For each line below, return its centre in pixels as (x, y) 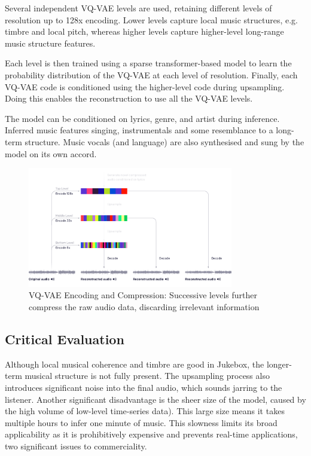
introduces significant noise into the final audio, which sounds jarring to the (144, 388)
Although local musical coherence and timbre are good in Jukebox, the (135, 364)
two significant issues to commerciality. (76, 446)
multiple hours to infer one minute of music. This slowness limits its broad (141, 422)
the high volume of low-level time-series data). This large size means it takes (145, 411)
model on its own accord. (51, 153)
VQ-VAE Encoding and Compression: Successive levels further (143, 295)
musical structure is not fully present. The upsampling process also (147, 376)
